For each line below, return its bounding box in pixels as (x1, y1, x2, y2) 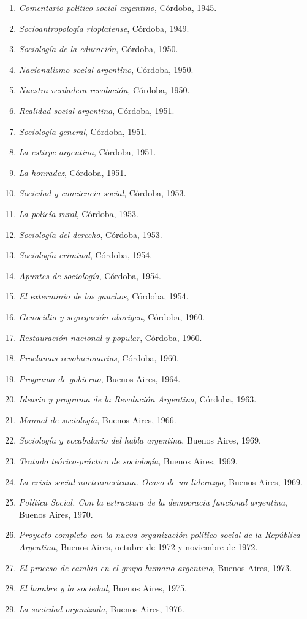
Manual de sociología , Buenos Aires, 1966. (18, 413, 176, 426)
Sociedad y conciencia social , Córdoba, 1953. (18, 186, 186, 199)
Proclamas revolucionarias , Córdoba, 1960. (18, 352, 179, 364)
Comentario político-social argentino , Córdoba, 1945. (18, 1, 217, 13)
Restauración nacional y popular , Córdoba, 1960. (18, 331, 202, 344)
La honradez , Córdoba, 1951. (18, 166, 127, 179)
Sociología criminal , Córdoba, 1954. (18, 248, 153, 261)
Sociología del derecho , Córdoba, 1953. (18, 228, 162, 240)
